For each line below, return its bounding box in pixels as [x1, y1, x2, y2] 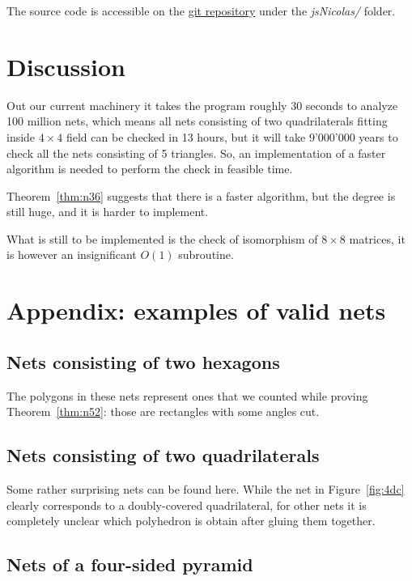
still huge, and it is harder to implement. [6, 203, 209, 220]
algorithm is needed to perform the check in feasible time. [6, 160, 293, 177]
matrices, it [349, 230, 406, 247]
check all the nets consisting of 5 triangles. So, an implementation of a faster [6, 144, 386, 161]
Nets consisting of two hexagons [6, 349, 280, 374]
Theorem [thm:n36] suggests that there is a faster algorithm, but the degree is [6, 187, 396, 204]
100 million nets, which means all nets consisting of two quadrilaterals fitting [6, 112, 388, 129]
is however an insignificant [6, 246, 137, 263]
